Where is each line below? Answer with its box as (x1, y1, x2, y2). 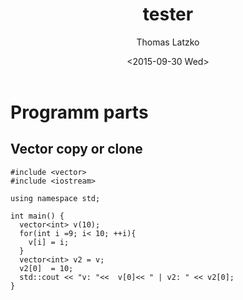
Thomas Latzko (136, 36, 200, 48)
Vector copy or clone (10, 141, 143, 158)
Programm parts (10, 101, 149, 123)
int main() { (10, 211, 65, 221)
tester (142, 3, 194, 26)
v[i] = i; (28, 237, 70, 247)
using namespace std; (10, 193, 101, 203)
